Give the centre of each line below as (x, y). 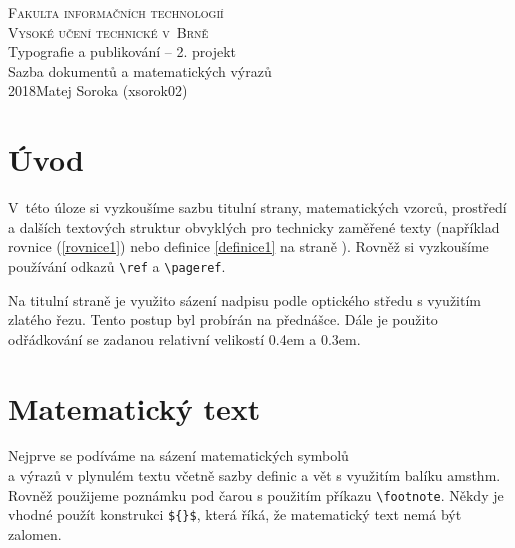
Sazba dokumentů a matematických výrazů (140, 70)
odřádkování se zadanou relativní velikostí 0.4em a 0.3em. (184, 338)
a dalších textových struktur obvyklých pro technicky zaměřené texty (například (254, 226)
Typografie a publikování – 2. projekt (122, 51)
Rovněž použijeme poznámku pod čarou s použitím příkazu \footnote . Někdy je (256, 494)
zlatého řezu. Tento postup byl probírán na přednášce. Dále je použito (223, 319)
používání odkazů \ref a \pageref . (117, 265)
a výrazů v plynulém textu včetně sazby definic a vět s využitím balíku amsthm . (254, 475)
